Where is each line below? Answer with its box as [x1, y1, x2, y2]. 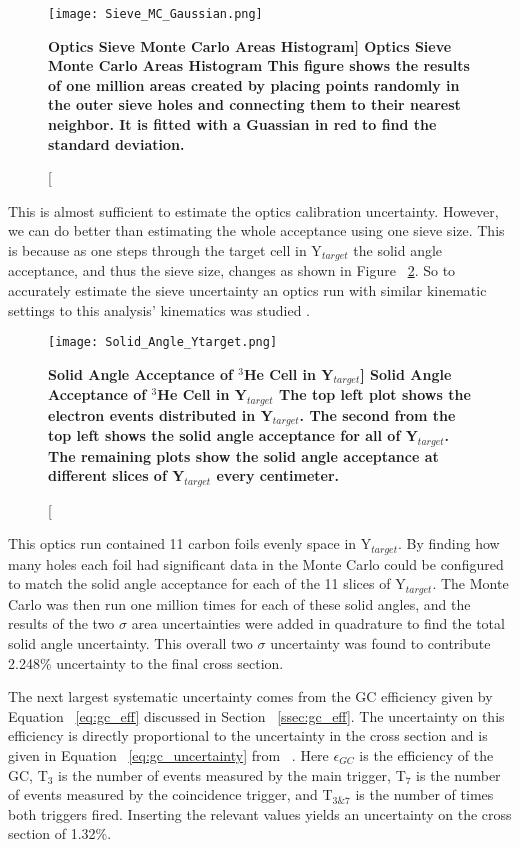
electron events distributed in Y [48, 404, 273, 425]
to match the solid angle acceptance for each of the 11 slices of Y [8, 573, 406, 594]
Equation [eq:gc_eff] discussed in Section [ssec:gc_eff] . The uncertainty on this [8, 705, 505, 726]
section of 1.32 [8, 823, 96, 844]
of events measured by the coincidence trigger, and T [8, 784, 333, 805]
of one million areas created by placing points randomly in [48, 74, 460, 95]
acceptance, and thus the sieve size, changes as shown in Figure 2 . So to [8, 260, 456, 281]
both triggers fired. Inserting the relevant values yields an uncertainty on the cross [8, 803, 512, 824]
